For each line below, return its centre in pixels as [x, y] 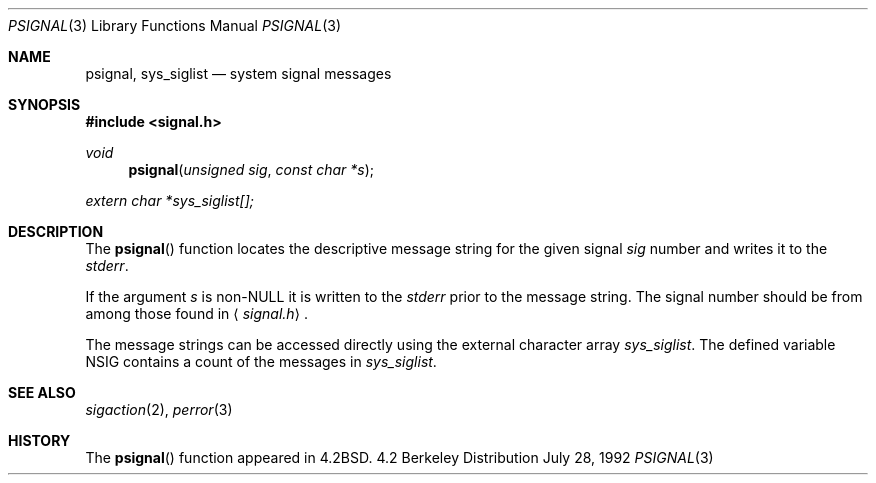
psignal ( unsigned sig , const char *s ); [251, 169]
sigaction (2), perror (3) [159, 409]
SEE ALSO [42, 392]
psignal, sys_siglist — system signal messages [238, 73]
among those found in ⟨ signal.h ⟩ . [197, 313]
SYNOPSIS [44, 104]
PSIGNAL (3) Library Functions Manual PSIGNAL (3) [174, 25]
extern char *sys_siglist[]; [169, 200]
